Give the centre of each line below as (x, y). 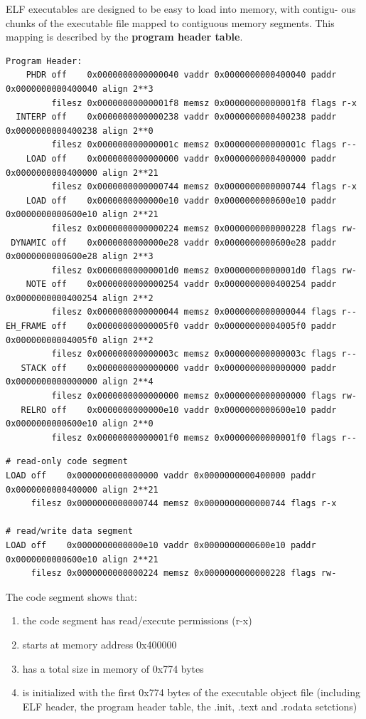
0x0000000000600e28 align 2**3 (80, 257)
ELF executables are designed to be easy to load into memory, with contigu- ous (181, 9)
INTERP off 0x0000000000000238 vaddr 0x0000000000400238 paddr (176, 117)
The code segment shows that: (71, 596)
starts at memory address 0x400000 (99, 644)
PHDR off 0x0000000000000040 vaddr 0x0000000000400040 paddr (181, 75)
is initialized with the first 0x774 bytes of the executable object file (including (191, 692)
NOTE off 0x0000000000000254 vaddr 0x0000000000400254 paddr (181, 284)
